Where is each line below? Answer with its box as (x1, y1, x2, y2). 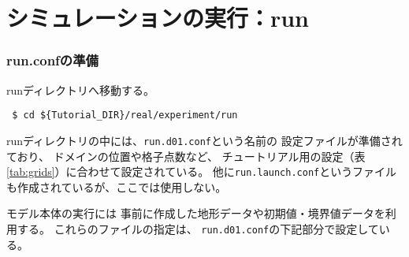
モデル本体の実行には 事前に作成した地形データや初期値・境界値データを (6, 205, 385, 222)
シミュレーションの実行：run (6, 2, 309, 34)
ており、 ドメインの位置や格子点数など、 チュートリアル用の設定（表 (6, 147, 366, 164)
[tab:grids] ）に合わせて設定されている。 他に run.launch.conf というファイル (6, 163, 396, 180)
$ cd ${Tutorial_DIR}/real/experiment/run (12, 110, 238, 121)
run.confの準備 (6, 50, 99, 70)
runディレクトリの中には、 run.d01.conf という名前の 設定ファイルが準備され (6, 132, 403, 148)
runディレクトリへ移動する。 (6, 81, 155, 98)
